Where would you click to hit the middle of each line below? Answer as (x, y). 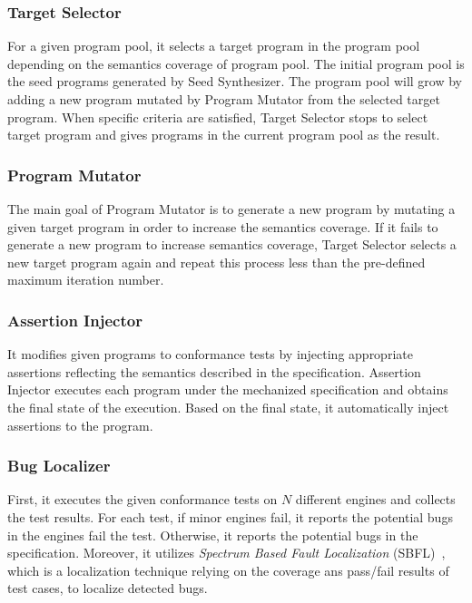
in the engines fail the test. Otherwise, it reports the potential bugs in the (213, 535)
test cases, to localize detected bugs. (108, 588)
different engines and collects (375, 499)
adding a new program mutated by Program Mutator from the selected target (224, 99)
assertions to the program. (80, 425)
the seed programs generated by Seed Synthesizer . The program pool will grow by (235, 81)
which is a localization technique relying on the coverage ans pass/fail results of (228, 570)
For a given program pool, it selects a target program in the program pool (214, 46)
